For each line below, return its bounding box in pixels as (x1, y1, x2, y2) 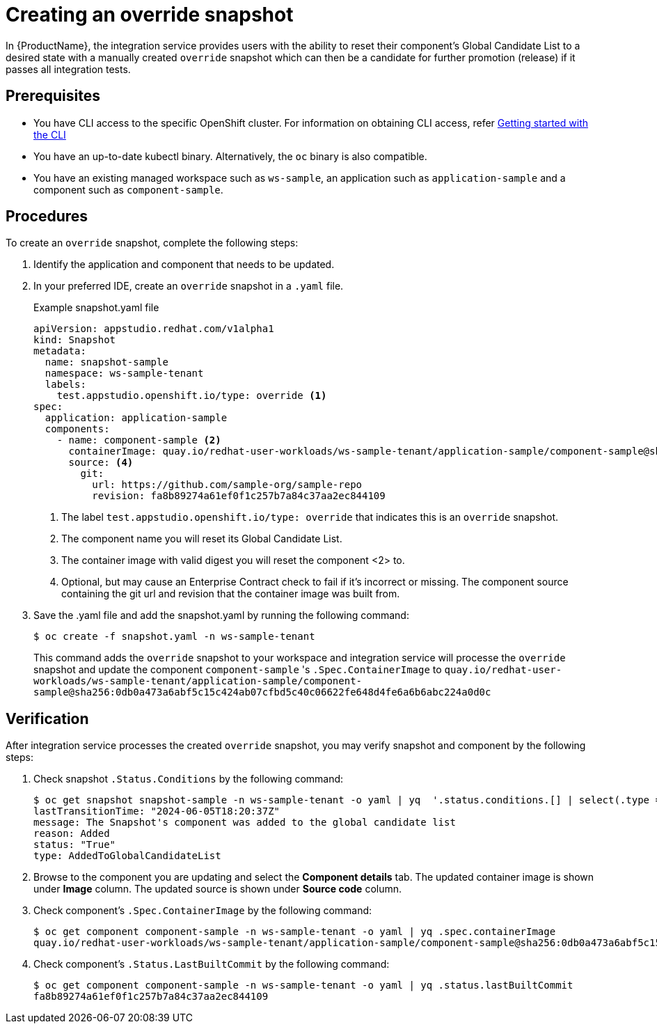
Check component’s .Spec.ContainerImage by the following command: (33, 904, 372, 917)
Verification (6, 709, 89, 728)
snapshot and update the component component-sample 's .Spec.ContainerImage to (33, 663, 442, 676)
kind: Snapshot (33, 334, 116, 346)
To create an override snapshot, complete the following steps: (6, 237, 299, 249)
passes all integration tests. (6, 63, 131, 75)
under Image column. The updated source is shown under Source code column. (33, 883, 402, 895)
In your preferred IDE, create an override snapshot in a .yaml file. (33, 280, 344, 292)
